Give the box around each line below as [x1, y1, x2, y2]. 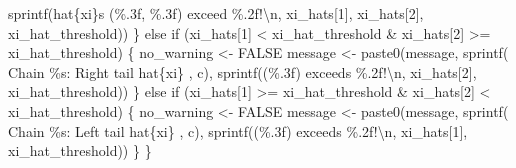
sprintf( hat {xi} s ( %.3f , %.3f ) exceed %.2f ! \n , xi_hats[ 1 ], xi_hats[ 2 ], [8, 3, 424, 23]
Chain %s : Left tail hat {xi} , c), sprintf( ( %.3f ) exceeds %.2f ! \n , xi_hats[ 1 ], [8, 120, 468, 141]
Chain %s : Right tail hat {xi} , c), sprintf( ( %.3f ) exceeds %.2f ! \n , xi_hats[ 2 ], [8, 61, 477, 82]
